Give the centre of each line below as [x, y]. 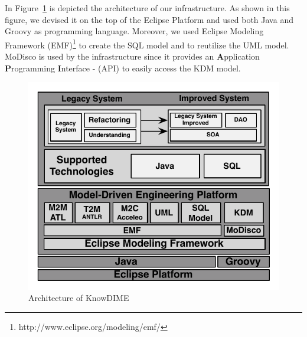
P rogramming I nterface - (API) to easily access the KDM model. [123, 68]
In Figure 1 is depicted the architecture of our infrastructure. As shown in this [147, 8]
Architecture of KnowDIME [79, 298]
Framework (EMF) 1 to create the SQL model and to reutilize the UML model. [147, 44]
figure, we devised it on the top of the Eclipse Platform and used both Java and [149, 19]
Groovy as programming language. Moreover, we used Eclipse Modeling [134, 31]
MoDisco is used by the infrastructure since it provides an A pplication [132, 56]
